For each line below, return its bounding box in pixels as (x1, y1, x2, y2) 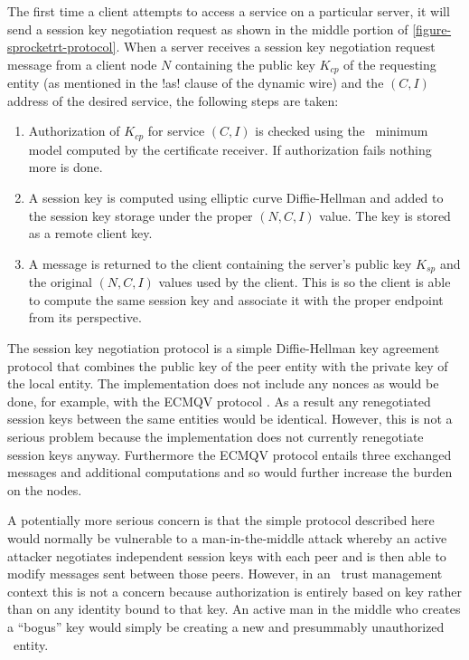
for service (147, 121, 205, 140)
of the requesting (343, 54, 436, 73)
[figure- (412, 19, 452, 38)
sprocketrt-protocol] (7, 37, 117, 56)
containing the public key (175, 54, 315, 73)
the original (28, 273, 92, 292)
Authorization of (28, 121, 120, 140)
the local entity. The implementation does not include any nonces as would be (7, 374, 439, 393)
